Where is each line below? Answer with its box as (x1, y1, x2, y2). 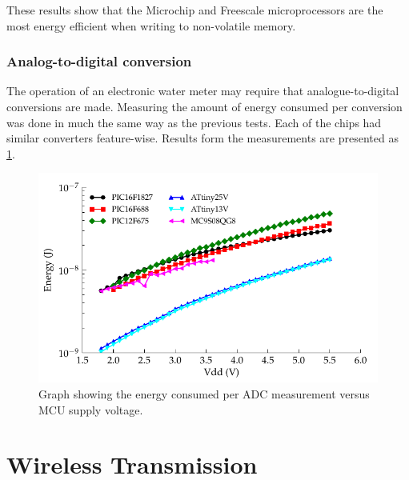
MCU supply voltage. (38, 401, 143, 418)
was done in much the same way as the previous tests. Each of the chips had (6, 114, 382, 130)
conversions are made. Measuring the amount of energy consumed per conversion (6, 98, 403, 114)
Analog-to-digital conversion (6, 51, 192, 71)
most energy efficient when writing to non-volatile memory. (6, 17, 296, 34)
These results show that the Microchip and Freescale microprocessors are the (6, 2, 383, 18)
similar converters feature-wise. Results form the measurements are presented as (6, 130, 399, 146)
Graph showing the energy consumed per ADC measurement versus (38, 386, 370, 402)
